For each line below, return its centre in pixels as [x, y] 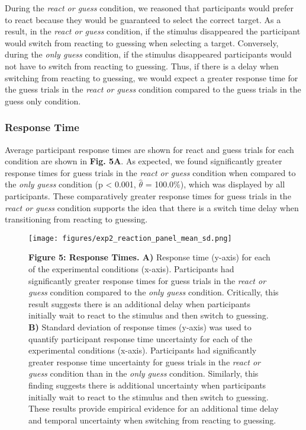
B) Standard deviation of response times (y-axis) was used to [140, 327]
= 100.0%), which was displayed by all [215, 184]
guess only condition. [43, 101]
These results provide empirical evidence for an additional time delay [154, 408]
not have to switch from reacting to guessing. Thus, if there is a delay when [142, 66]
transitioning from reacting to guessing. [76, 219]
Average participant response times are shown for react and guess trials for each [149, 149]
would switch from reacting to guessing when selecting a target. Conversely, [142, 42]
